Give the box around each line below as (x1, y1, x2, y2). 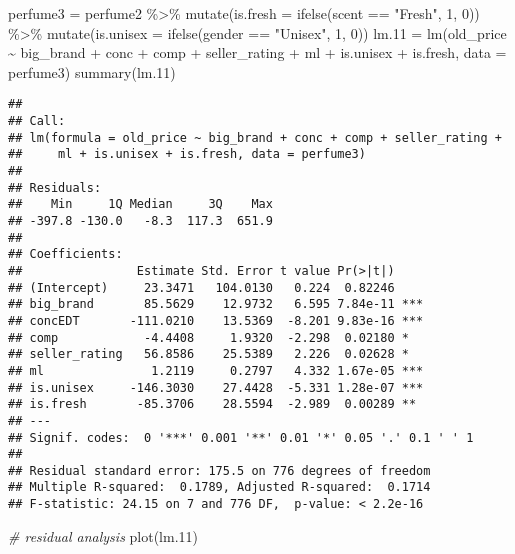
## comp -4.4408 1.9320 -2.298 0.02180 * (8, 330, 409, 345)
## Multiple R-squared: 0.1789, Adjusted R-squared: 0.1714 (8, 480, 431, 495)
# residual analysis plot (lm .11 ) (8, 525, 199, 546)
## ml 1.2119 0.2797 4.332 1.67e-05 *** (8, 363, 424, 378)
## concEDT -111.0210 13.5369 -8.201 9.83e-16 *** (8, 313, 424, 328)
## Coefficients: (8, 247, 123, 262)
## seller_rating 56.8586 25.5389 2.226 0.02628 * (8, 347, 409, 362)
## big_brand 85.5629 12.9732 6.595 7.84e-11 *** (8, 297, 424, 312)
